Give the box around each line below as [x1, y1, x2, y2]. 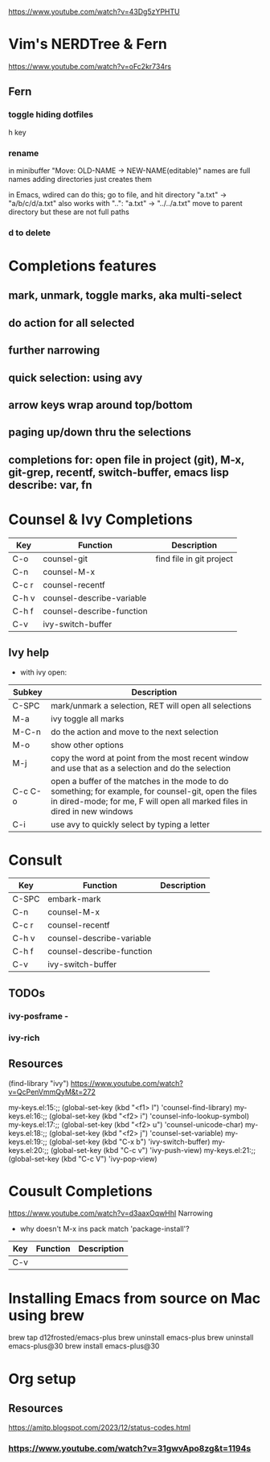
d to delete [8, 227, 51, 238]
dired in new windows [51, 805, 133, 816]
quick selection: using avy [8, 370, 143, 385]
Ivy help [8, 646, 50, 659]
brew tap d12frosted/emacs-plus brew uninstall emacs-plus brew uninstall [8, 1332, 254, 1343]
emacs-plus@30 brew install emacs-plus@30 [8, 1341, 160, 1351]
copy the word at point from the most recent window [51, 752, 249, 763]
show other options [51, 739, 125, 750]
